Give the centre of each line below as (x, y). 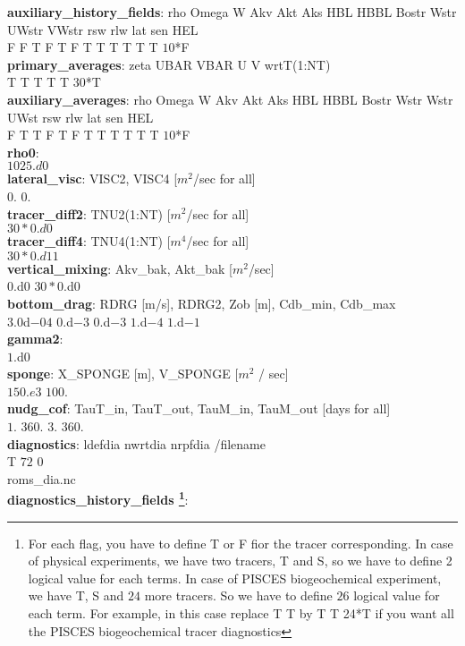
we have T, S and (76, 595)
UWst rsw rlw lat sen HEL (80, 117)
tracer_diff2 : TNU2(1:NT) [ (89, 213)
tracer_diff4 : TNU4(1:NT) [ (89, 241)
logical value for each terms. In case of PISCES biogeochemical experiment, (235, 578)
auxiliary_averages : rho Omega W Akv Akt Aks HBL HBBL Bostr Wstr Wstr (230, 99)
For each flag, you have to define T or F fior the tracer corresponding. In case (241, 543)
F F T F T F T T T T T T (83, 47)
